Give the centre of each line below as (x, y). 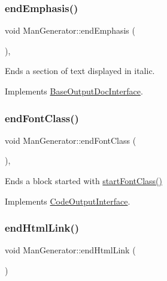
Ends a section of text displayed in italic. (80, 71)
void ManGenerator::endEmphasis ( (70, 30)
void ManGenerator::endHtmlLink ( (70, 250)
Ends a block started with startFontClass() (83, 181)
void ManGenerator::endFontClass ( (71, 140)
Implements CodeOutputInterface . (68, 201)
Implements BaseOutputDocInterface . (74, 91)
